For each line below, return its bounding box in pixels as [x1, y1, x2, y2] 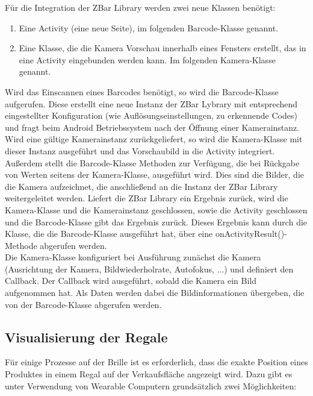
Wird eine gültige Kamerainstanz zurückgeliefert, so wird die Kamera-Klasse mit [5, 133, 303, 145]
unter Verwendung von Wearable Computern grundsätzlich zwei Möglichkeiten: [5, 379, 297, 392]
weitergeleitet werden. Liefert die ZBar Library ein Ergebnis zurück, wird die [5, 192, 288, 204]
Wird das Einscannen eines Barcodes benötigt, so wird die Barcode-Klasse [5, 85, 279, 98]
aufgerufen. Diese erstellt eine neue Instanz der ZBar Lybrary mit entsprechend [5, 97, 298, 110]
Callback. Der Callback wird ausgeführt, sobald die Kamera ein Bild [5, 274, 256, 287]
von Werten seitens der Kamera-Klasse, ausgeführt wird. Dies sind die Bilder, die [5, 168, 304, 181]
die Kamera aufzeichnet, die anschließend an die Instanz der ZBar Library [5, 180, 278, 192]
